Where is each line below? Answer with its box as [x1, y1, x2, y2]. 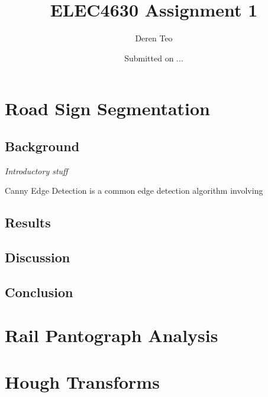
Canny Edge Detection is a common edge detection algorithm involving [5, 184, 263, 197]
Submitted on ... [124, 51, 183, 64]
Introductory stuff [5, 164, 68, 177]
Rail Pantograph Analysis [5, 323, 218, 347]
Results [5, 213, 51, 232]
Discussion [5, 248, 70, 266]
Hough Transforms [5, 369, 160, 393]
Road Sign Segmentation [5, 96, 211, 121]
